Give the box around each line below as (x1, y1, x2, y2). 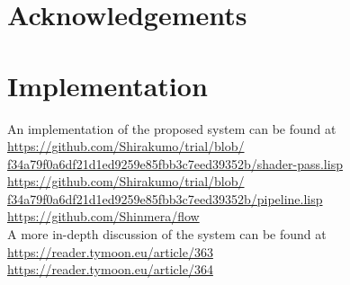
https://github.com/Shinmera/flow (7, 207, 200, 226)
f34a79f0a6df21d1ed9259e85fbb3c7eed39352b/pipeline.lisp (7, 189, 323, 208)
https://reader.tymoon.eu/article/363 (7, 242, 213, 261)
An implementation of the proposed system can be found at (7, 119, 337, 138)
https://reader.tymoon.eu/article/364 (7, 260, 213, 279)
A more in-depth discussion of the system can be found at (7, 225, 327, 244)
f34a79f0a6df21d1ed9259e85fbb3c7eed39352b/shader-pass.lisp (7, 154, 343, 173)
